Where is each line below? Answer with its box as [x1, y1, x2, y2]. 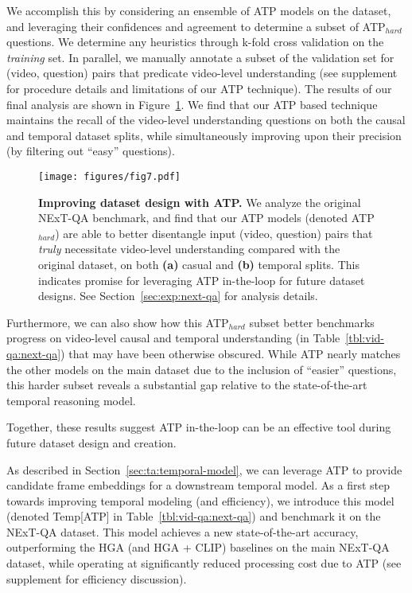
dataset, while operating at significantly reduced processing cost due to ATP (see [6, 555, 402, 572]
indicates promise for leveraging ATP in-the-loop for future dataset [38, 271, 365, 288]
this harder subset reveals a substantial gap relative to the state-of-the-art [6, 376, 367, 393]
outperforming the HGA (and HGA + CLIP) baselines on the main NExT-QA [6, 539, 390, 556]
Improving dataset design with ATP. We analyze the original [38, 193, 361, 210]
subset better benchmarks [249, 314, 375, 330]
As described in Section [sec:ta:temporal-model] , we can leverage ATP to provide [6, 461, 402, 478]
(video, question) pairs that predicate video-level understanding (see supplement [6, 64, 398, 81]
